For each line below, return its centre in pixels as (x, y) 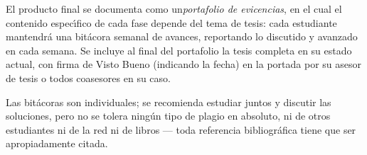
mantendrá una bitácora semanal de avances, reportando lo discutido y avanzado (182, 36)
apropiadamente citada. (57, 143)
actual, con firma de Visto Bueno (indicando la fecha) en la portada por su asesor (183, 64)
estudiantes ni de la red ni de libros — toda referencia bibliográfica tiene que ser (181, 129)
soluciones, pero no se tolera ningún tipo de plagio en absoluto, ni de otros (168, 116)
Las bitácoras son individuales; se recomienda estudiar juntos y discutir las (169, 102)
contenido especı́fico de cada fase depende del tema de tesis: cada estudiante (171, 22)
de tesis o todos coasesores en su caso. (88, 77)
